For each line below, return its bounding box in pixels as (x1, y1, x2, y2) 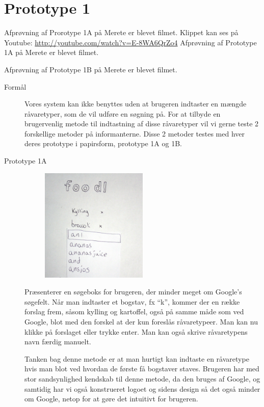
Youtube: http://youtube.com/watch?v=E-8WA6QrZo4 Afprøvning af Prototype (4, 37, 257, 47)
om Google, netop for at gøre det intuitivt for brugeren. (24, 393, 198, 404)
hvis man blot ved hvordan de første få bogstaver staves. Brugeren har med (24, 363, 259, 374)
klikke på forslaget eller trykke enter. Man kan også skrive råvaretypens (24, 326, 248, 337)
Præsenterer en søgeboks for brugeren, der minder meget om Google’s (24, 286, 242, 297)
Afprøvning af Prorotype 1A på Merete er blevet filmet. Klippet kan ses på (4, 27, 239, 38)
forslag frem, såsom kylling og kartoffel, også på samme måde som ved (24, 306, 244, 317)
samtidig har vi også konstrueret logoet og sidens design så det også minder (24, 383, 260, 394)
